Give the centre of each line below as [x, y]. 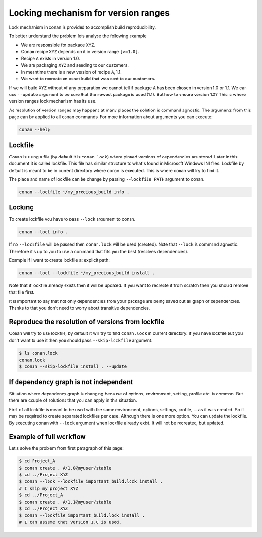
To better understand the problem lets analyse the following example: [78, 36]
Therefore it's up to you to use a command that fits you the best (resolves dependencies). [99, 251]
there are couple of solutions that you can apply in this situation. [73, 400]
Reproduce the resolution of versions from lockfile [87, 322]
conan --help [35, 130]
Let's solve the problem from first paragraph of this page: [66, 448]
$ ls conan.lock [39, 353]
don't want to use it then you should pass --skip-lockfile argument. [81, 340]
